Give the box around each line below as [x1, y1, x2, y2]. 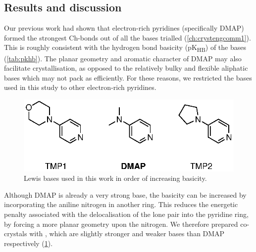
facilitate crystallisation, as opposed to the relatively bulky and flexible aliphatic [4, 63, 248, 73]
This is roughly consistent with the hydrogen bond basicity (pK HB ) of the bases [4, 42, 246, 54]
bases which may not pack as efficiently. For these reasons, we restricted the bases [4, 72, 252, 83]
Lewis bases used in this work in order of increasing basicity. [24, 173, 207, 183]
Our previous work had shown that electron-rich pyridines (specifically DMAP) [4, 23, 244, 33]
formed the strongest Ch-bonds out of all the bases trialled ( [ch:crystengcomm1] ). [4, 32, 251, 42]
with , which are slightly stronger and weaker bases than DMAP [29, 228, 225, 239]
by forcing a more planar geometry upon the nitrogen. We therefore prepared [4, 218, 238, 229]
